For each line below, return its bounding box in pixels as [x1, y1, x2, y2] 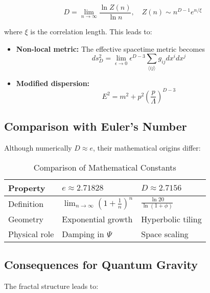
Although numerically [4, 142, 72, 153]
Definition [8, 197, 44, 210]
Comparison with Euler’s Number [4, 118, 187, 134]
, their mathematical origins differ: [93, 142, 201, 153]
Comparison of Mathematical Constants [33, 161, 176, 173]
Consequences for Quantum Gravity [4, 256, 198, 272]
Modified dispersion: [16, 77, 90, 88]
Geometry [8, 213, 44, 225]
